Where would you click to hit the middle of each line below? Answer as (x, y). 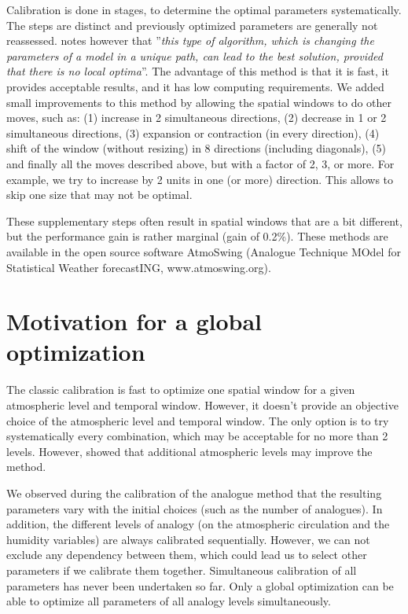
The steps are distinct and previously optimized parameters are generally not (192, 25)
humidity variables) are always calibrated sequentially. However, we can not (188, 539)
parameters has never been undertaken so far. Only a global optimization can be (200, 585)
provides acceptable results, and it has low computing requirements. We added (195, 86)
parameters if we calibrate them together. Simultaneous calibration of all (182, 570)
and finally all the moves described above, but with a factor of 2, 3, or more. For (200, 163)
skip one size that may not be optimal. (99, 195)
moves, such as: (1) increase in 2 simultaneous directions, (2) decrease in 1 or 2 (197, 118)
